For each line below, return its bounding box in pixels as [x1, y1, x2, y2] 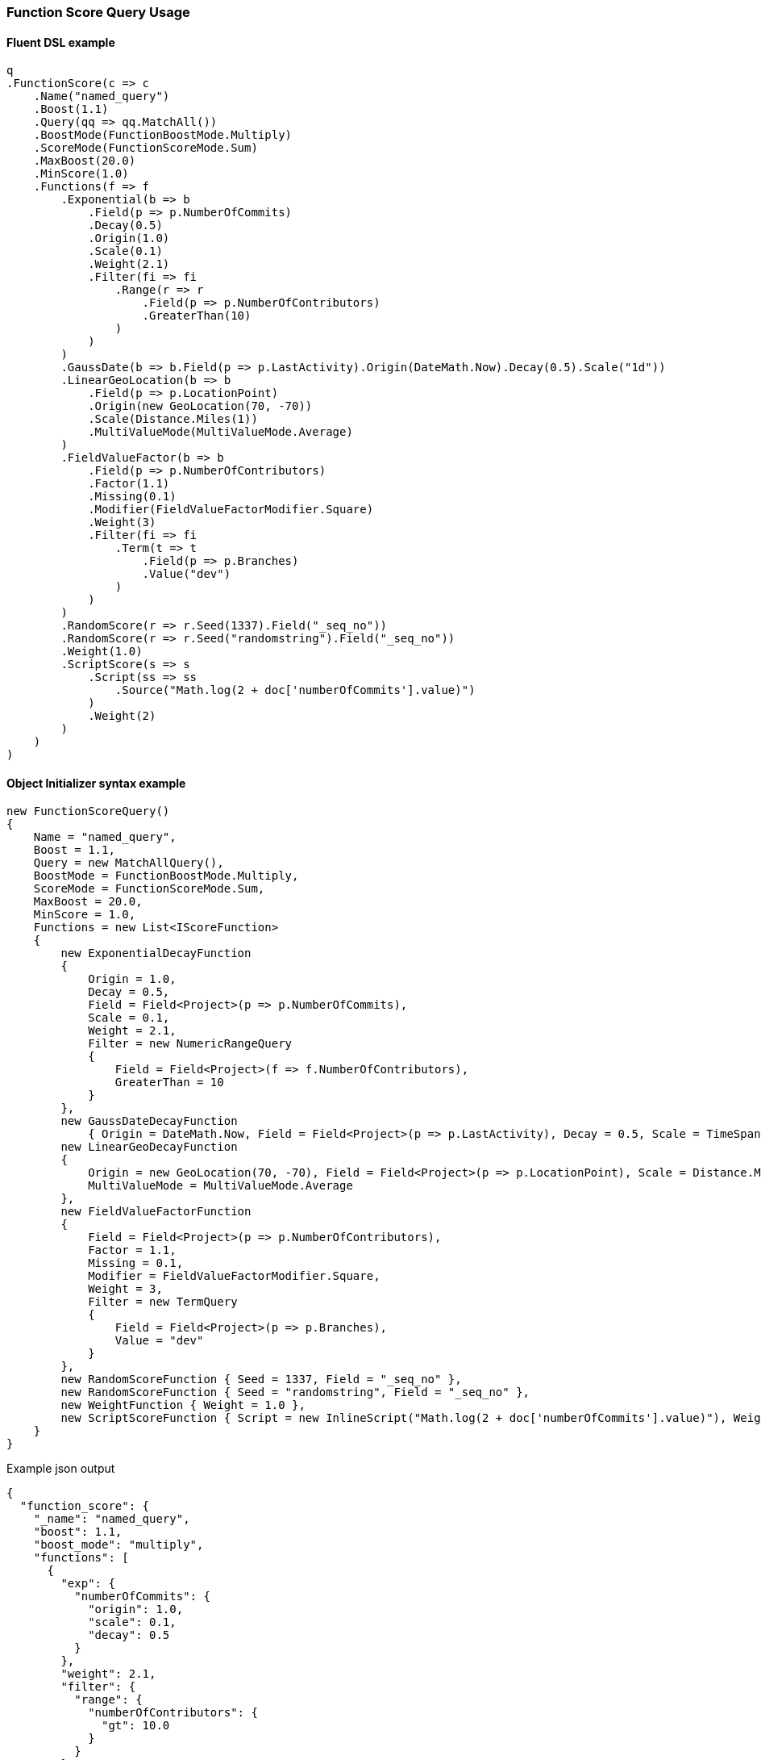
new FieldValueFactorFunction [60, 1205, 252, 1219]
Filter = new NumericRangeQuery [88, 1037, 293, 1051]
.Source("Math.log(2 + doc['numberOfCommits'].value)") [114, 684, 476, 697]
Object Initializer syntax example [6, 775, 186, 790]
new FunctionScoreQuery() [6, 805, 170, 818]
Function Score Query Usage [6, 4, 190, 20]
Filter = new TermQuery [88, 1295, 238, 1309]
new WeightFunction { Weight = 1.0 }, [60, 1398, 306, 1412]
